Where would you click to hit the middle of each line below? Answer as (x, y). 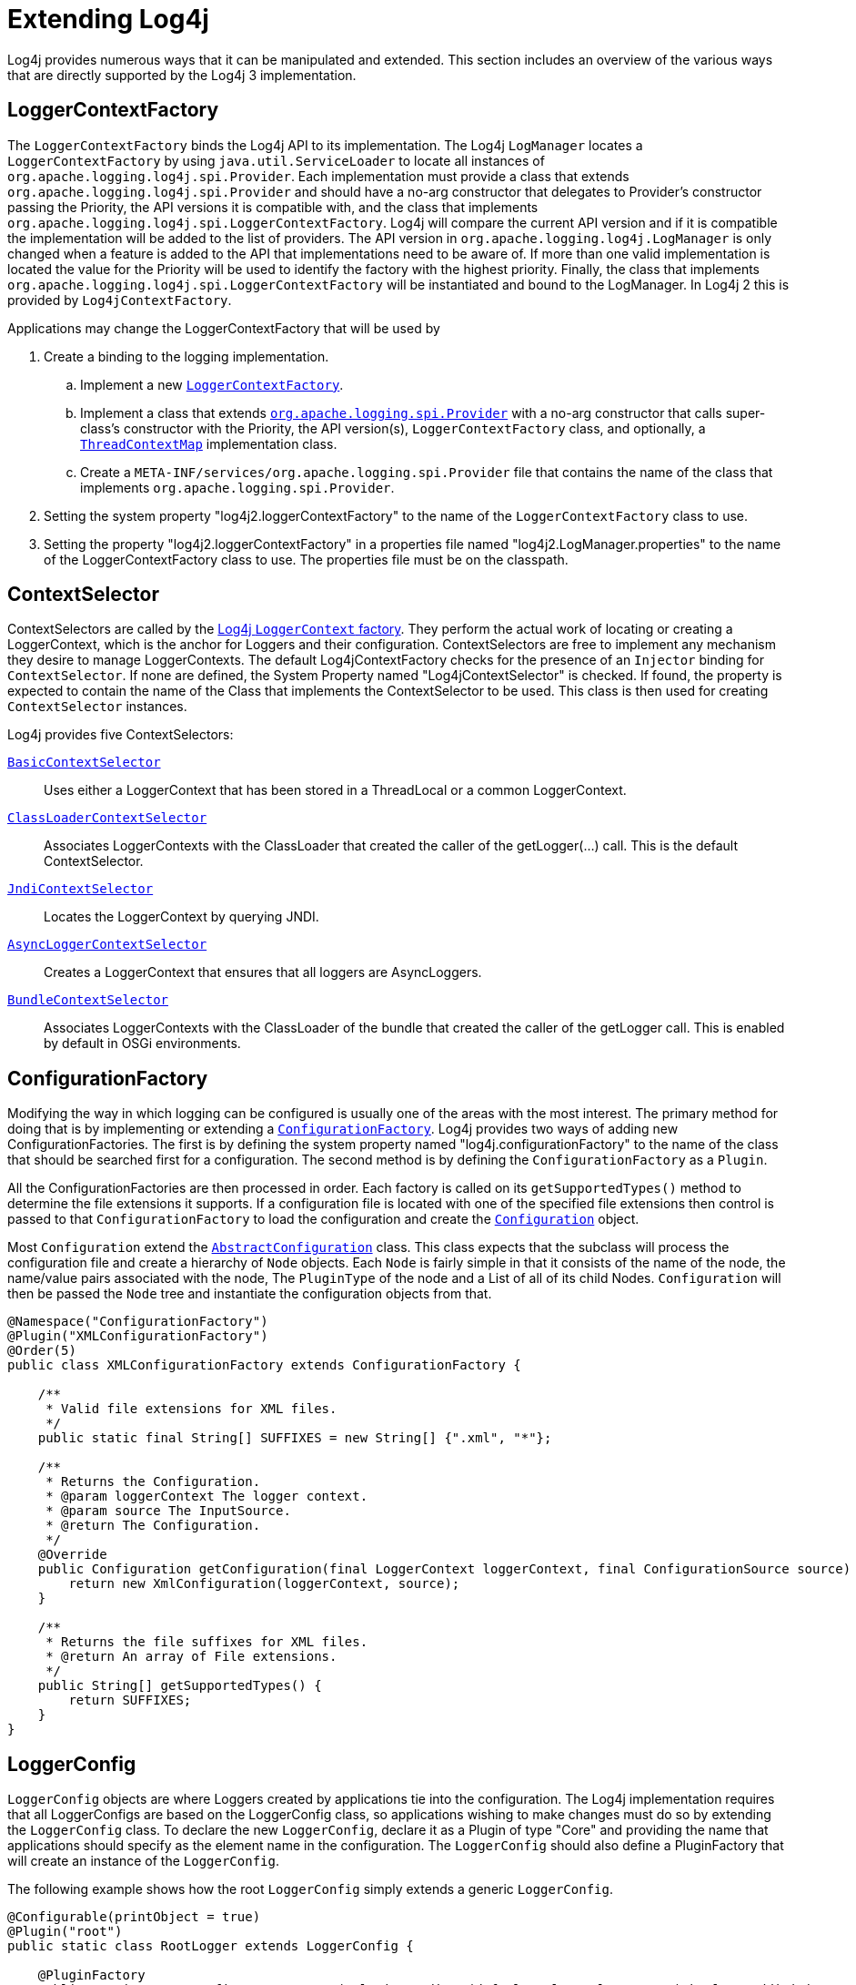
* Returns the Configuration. (153, 1482)
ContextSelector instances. (97, 707)
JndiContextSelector (81, 889)
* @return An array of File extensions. (191, 1657)
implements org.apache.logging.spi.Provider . (237, 487)
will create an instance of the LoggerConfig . (143, 1861)
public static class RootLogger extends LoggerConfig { (211, 1946)
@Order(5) (42, 1351)
